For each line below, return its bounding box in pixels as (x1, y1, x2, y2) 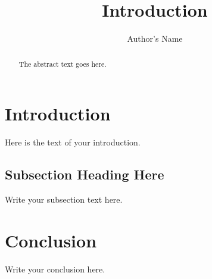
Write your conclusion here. (5, 262, 105, 275)
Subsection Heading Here (5, 165, 164, 184)
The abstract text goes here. (18, 58, 107, 69)
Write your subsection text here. (5, 193, 123, 205)
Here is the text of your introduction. (5, 136, 141, 148)
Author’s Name (127, 32, 183, 45)
